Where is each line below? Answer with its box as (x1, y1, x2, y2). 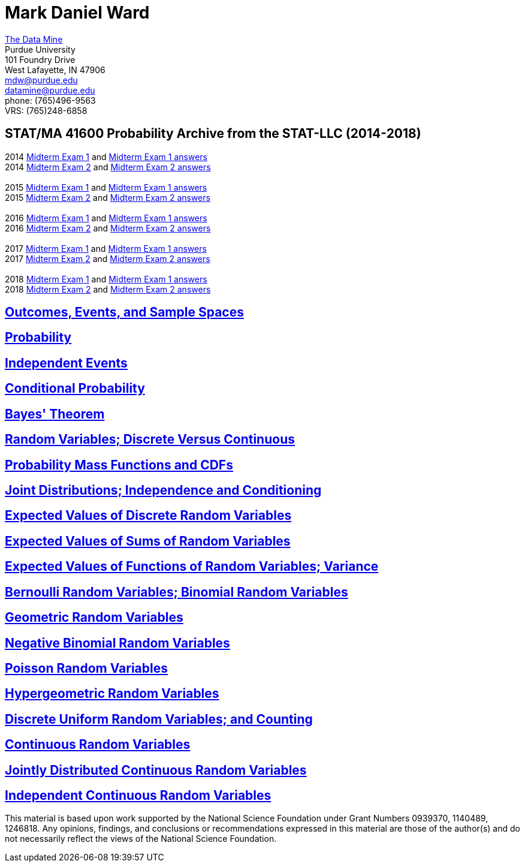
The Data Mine (5, 34, 63, 44)
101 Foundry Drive (5, 54, 76, 65)
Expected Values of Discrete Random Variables (5, 508, 292, 523)
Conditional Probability (5, 381, 145, 396)
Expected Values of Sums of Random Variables (5, 533, 291, 549)
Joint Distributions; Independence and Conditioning (5, 482, 322, 498)
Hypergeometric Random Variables (5, 686, 219, 702)
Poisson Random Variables (5, 660, 168, 676)
